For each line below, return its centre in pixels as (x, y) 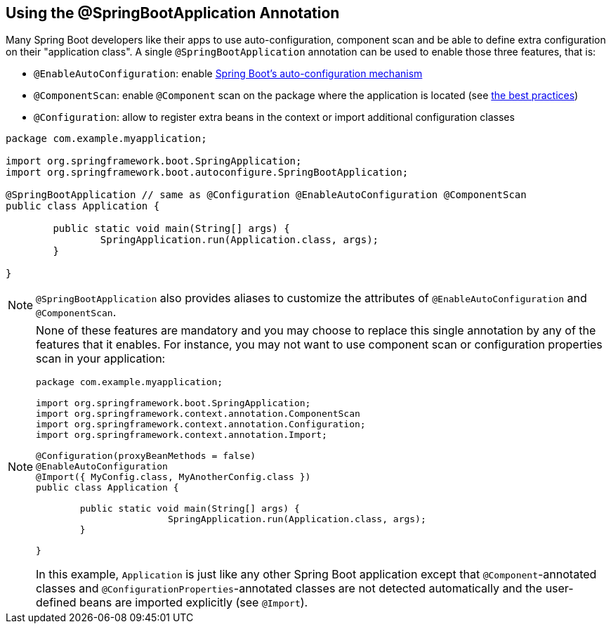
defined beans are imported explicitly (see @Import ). (172, 603)
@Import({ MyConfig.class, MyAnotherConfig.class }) (173, 477)
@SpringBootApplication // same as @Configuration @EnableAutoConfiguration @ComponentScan (266, 195)
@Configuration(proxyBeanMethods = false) (146, 456)
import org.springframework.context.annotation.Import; (182, 435)
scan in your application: (101, 359)
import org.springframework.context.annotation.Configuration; (201, 424)
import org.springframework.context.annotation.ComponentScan (198, 414)
